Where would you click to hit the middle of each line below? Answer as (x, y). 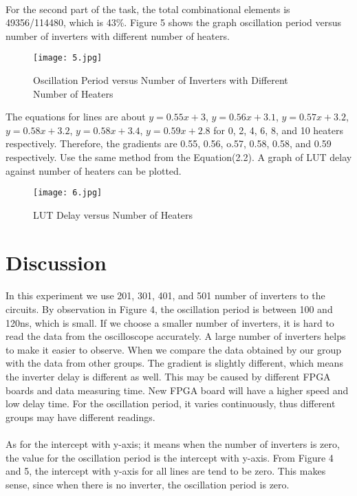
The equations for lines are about (76, 117)
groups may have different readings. (80, 417)
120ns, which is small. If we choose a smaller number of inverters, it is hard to (170, 322)
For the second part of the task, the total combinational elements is (148, 9)
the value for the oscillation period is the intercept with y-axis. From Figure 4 (170, 457)
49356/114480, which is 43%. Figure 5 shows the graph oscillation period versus (174, 22)
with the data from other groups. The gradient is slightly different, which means (174, 363)
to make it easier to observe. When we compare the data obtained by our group (173, 349)
